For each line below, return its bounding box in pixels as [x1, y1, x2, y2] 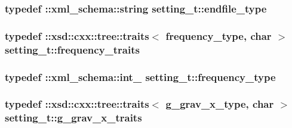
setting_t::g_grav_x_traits [5, 110, 142, 125]
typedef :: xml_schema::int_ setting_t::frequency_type [5, 69, 276, 84]
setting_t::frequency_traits [5, 42, 140, 57]
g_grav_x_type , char [165, 96, 274, 111]
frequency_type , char [165, 28, 272, 43]
